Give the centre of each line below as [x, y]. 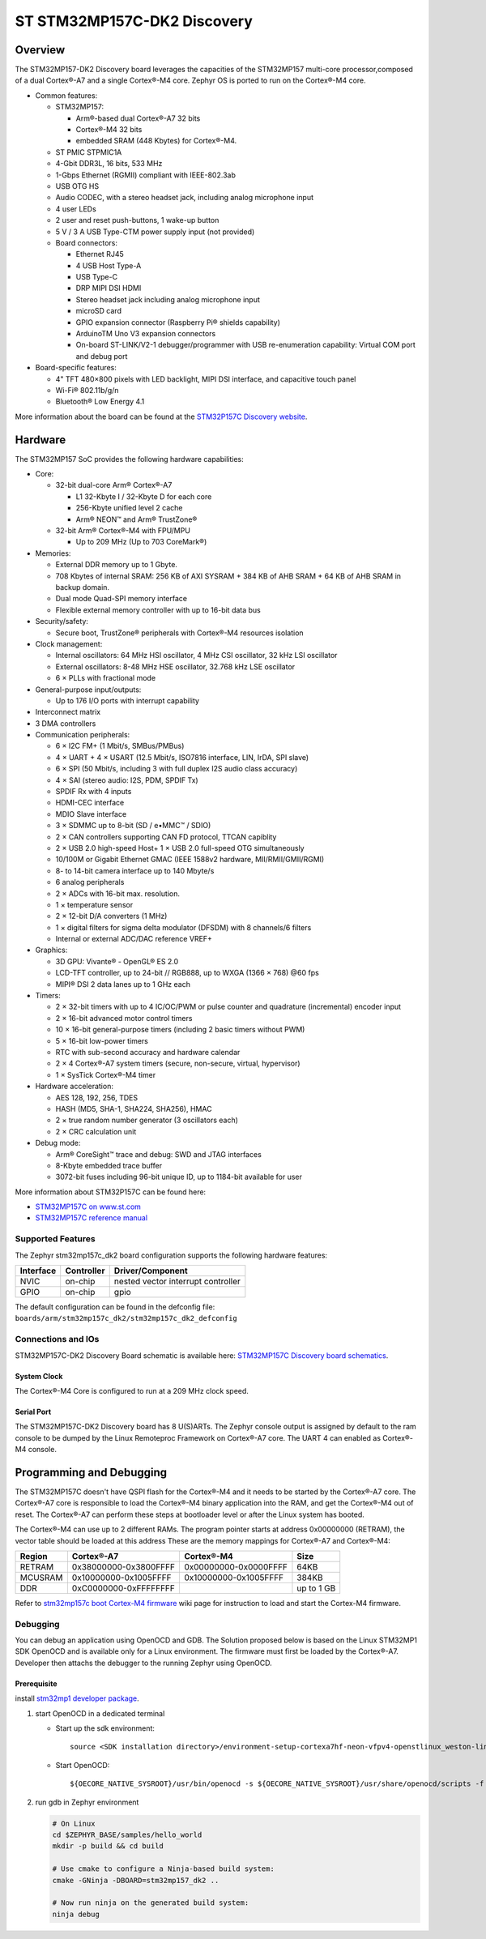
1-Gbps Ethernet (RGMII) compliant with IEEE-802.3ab [146, 175]
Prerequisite [36, 1683]
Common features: [66, 95]
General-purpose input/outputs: [88, 690]
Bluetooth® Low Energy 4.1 [100, 402]
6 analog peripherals [90, 882]
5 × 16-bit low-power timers [102, 1040]
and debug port [102, 356]
